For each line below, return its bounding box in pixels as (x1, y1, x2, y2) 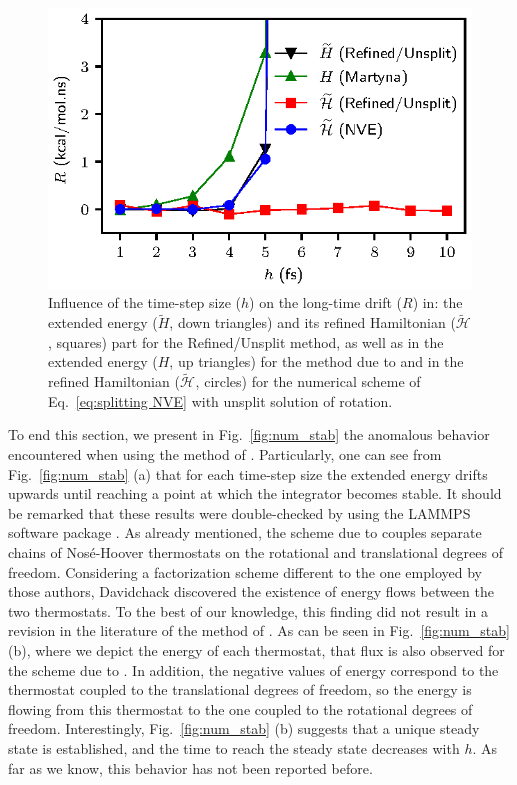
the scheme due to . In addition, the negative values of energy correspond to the (8, 659, 499, 680)
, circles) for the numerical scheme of (195, 371, 421, 392)
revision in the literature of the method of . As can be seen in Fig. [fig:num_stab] (8, 620, 510, 641)
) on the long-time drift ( (249, 292, 402, 313)
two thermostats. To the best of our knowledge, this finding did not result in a (8, 600, 489, 621)
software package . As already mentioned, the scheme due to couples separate (8, 522, 482, 543)
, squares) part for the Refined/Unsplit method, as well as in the (48, 331, 444, 352)
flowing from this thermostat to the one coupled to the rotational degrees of (8, 698, 473, 719)
